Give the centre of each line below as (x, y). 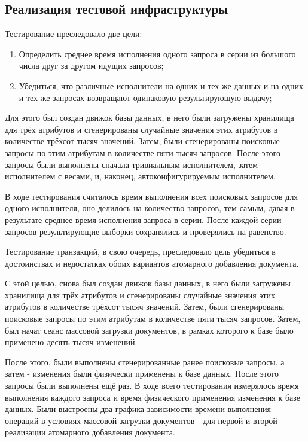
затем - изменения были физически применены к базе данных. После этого (142, 374)
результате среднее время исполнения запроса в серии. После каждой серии (143, 219)
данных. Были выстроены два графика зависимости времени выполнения (138, 409)
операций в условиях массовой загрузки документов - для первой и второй (141, 420)
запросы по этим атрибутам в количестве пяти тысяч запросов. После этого (143, 152)
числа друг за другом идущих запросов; (91, 65)
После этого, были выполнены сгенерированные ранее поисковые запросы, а (145, 362)
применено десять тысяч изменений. (71, 342)
